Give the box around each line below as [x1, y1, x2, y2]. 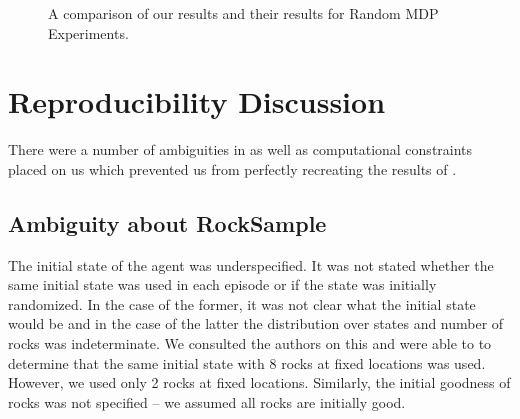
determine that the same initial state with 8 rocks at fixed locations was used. [8, 352, 486, 373]
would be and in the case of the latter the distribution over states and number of [8, 313, 504, 334]
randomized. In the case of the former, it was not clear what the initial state [8, 293, 476, 314]
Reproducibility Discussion [8, 81, 386, 122]
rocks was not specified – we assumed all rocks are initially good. [8, 391, 406, 412]
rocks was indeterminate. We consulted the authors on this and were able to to [8, 333, 492, 354]
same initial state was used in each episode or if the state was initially [8, 274, 437, 295]
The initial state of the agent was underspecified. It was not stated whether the [8, 254, 494, 275]
